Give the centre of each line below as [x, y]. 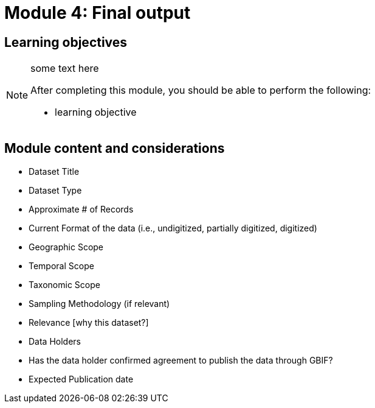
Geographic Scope [66, 247]
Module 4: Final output [98, 13]
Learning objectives [66, 42]
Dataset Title [54, 172]
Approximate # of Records [81, 209]
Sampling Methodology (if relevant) [99, 304]
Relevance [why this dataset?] [89, 323]
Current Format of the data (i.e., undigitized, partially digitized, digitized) [173, 228]
